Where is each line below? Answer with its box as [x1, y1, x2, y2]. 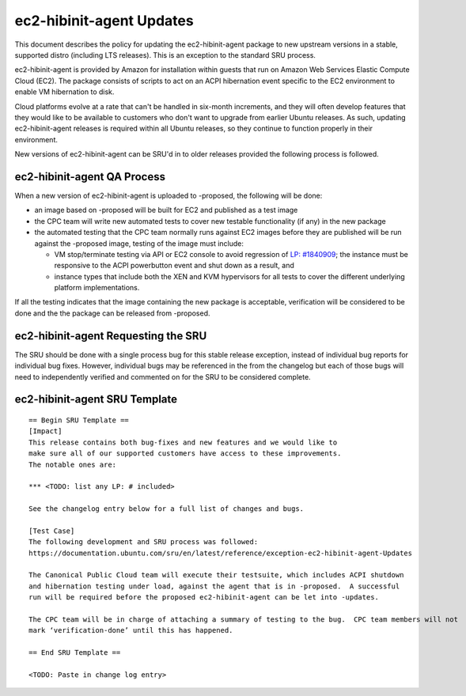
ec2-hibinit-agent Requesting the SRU [14, 329, 207, 342]
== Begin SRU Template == [28, 415, 130, 425]
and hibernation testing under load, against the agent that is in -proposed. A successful [28, 581, 400, 591]
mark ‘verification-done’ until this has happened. [28, 626, 233, 635]
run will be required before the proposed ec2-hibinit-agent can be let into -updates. [28, 593, 380, 602]
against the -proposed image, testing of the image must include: [34, 238, 244, 248]
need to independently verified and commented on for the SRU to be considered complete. [14, 372, 312, 381]
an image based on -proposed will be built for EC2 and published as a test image [34, 206, 298, 215]
